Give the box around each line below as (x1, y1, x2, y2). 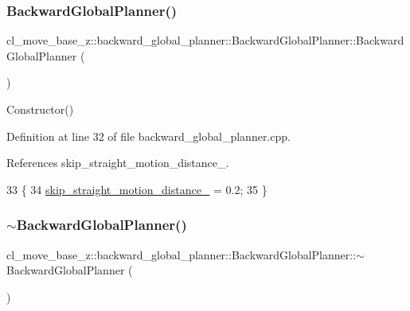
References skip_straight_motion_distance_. (6, 154, 229, 171)
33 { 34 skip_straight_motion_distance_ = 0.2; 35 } (6, 181, 267, 197)
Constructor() (6, 101, 74, 117)
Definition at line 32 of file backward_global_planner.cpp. (6, 127, 291, 144)
